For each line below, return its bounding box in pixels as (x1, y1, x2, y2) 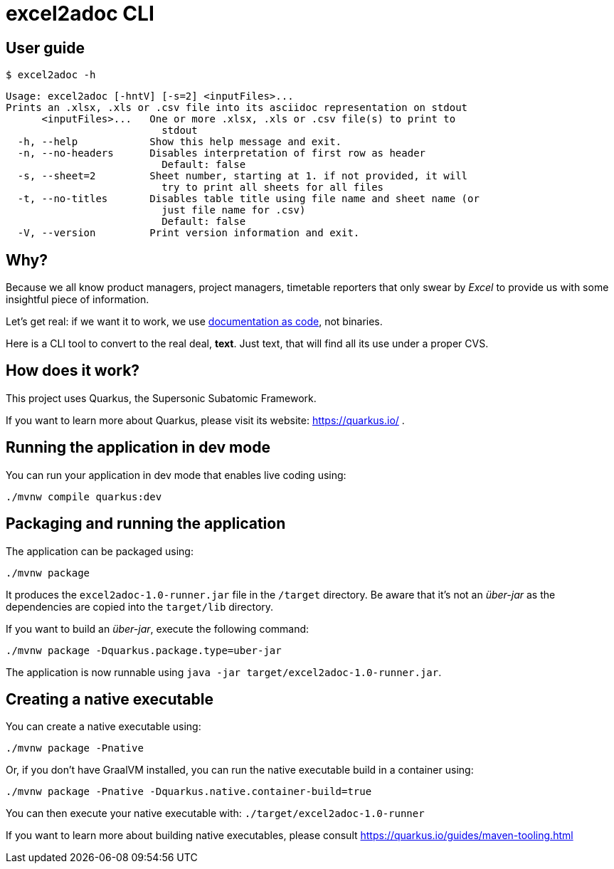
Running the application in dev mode (6, 438, 270, 457)
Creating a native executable (6, 690, 213, 708)
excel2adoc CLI (6, 1, 154, 26)
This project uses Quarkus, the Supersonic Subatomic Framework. (6, 391, 317, 404)
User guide (6, 38, 85, 57)
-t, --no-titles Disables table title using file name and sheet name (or (17, 193, 480, 205)
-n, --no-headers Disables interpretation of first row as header (17, 147, 426, 159)
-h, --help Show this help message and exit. (17, 136, 342, 148)
